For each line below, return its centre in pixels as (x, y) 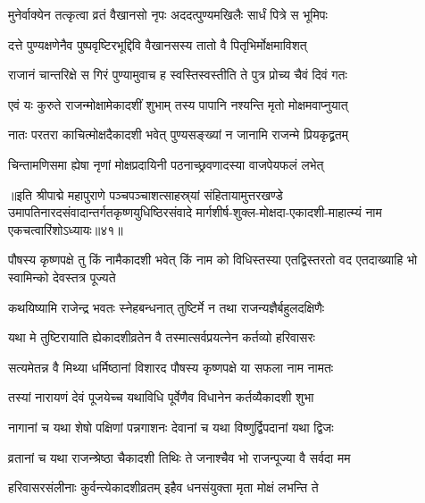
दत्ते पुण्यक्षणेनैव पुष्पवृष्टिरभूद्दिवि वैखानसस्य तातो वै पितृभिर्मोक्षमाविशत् (158, 44)
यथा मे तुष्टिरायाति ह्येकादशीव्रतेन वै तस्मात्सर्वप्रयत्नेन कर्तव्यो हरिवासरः (162, 337)
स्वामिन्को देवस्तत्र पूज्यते (62, 277)
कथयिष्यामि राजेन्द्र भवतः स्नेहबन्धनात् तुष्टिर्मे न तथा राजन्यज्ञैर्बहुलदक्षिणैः (167, 307)
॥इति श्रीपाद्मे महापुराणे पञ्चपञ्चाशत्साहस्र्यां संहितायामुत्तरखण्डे (146, 194)
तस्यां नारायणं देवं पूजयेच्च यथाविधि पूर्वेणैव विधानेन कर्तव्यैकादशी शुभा (161, 397)
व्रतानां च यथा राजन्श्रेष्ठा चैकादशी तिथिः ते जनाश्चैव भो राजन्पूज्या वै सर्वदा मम (179, 457)
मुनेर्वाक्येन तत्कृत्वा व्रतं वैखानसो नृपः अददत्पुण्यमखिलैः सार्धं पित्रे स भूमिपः (168, 14)
